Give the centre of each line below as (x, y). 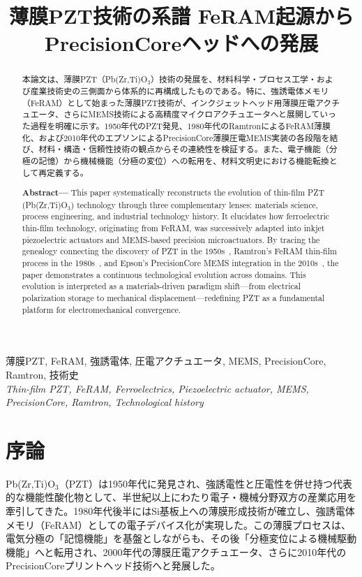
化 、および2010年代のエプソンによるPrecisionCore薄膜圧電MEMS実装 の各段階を (176, 137)
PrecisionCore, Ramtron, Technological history (105, 402)
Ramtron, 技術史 (42, 374)
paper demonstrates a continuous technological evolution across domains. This (164, 274)
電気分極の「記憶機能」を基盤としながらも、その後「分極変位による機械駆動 (181, 538)
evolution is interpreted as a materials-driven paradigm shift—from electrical (161, 286)
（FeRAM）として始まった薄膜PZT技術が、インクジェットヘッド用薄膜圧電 (169, 102)
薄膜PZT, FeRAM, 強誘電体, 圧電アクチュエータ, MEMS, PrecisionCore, (166, 361)
